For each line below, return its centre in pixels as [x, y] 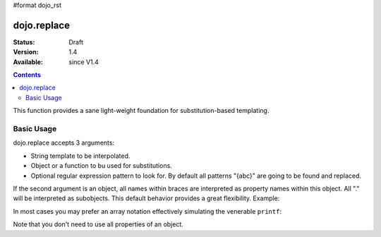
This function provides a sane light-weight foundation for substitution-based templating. [141, 111]
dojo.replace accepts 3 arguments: [64, 143]
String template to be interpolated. [80, 156]
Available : [28, 62]
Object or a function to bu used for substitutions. [101, 166]
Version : [26, 52]
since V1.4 [84, 62]
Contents [27, 75]
